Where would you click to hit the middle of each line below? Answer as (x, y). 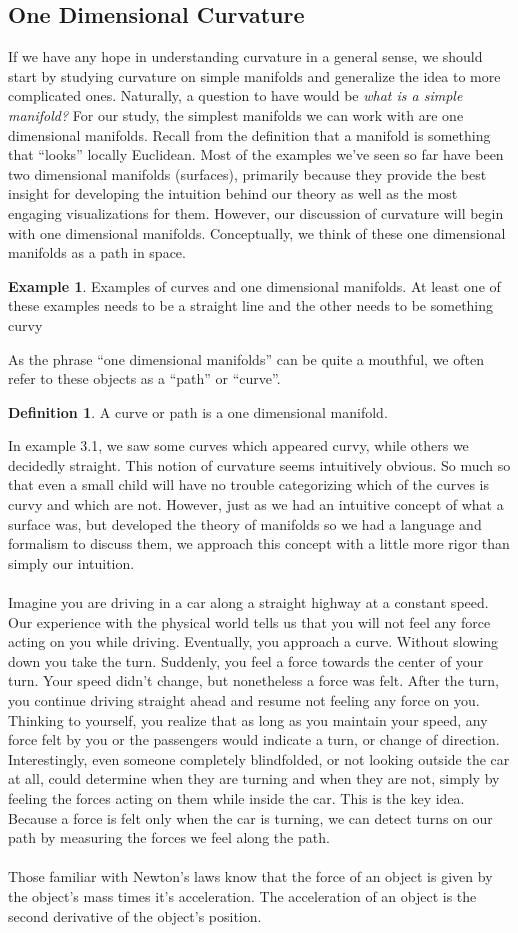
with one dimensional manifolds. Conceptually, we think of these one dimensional (257, 232)
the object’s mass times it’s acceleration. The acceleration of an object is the (242, 895)
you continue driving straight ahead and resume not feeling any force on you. (244, 700)
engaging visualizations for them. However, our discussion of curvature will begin (256, 212)
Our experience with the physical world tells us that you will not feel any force (249, 621)
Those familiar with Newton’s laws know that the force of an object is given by (250, 876)
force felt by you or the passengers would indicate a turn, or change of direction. (254, 739)
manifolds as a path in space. (97, 252)
